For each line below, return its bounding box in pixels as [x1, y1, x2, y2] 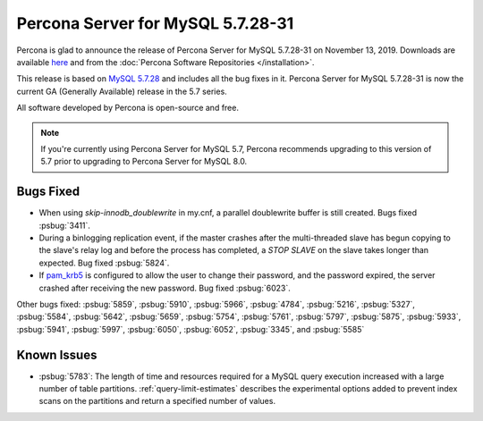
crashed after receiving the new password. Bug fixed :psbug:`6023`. [38, 282, 291, 293]
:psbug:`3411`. [38, 220, 91, 231]
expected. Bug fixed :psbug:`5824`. [38, 257, 170, 268]
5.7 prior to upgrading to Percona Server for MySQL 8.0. [40, 156, 248, 167]
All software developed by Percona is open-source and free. [16, 103, 239, 114]
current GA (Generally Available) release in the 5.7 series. [16, 86, 227, 97]
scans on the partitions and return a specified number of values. [38, 396, 276, 407]
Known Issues [16, 347, 97, 362]
